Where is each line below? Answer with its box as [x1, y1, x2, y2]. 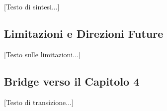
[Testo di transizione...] [4, 97, 74, 107]
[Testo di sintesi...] [4, 1, 60, 11]
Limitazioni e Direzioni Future [4, 25, 164, 41]
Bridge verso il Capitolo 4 [4, 73, 140, 89]
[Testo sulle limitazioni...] [4, 49, 81, 59]
